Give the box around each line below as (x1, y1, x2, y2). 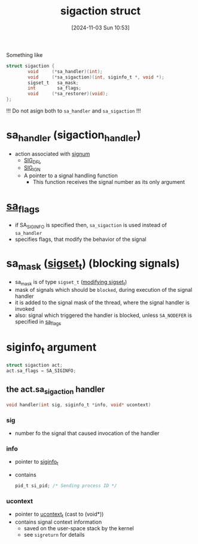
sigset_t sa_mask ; (28, 80, 79, 86)
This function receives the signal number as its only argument (32, 179, 185, 186)
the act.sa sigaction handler (6, 385, 105, 396)
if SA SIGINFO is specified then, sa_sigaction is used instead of (14, 221, 167, 230)
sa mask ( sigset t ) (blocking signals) (6, 256, 180, 272)
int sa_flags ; (28, 85, 82, 91)
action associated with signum (14, 150, 90, 157)
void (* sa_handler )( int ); (28, 68, 103, 74)
